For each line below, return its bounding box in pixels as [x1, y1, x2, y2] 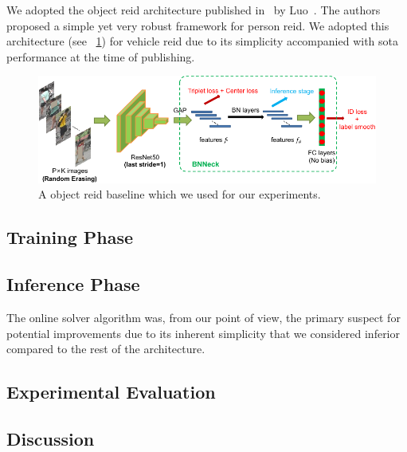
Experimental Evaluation [6, 379, 216, 404]
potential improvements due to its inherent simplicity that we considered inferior [6, 324, 401, 341]
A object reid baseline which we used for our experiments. [38, 186, 321, 202]
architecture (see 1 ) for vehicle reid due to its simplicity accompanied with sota [6, 33, 399, 49]
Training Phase [6, 225, 134, 250]
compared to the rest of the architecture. [6, 340, 205, 357]
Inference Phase [6, 272, 140, 297]
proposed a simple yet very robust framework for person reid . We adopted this [6, 17, 389, 33]
